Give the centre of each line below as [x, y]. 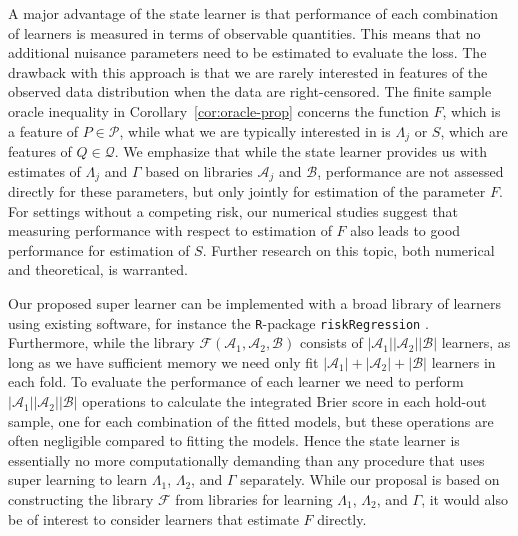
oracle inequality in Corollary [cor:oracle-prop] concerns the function [218, 110]
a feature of [43, 130]
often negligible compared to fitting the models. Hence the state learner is [234, 440]
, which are [474, 130]
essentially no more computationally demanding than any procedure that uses [246, 459]
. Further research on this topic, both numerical [348, 249]
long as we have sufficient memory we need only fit [163, 361]
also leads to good [405, 230]
